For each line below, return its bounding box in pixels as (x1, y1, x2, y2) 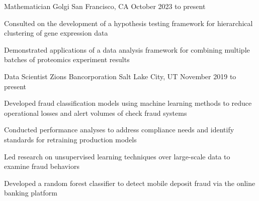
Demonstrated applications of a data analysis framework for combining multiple (4, 44, 250, 55)
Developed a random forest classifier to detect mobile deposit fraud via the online (4, 177, 255, 188)
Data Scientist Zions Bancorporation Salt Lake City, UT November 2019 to (4, 71, 236, 81)
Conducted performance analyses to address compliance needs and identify (4, 124, 234, 135)
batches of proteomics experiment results (4, 54, 130, 65)
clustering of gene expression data (4, 28, 108, 38)
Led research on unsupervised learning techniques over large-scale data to (4, 151, 230, 161)
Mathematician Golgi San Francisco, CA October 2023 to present (4, 1, 206, 11)
